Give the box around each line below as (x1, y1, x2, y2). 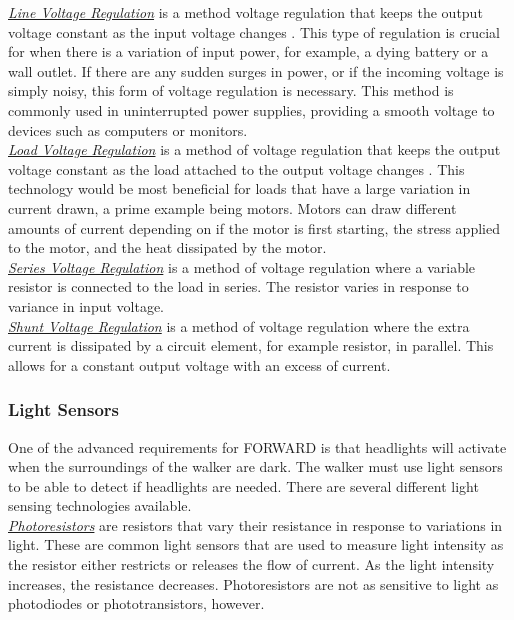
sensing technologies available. (8, 495, 192, 516)
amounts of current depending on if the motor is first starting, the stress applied (8, 217, 500, 238)
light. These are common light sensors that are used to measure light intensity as (8, 534, 504, 555)
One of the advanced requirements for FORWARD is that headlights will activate (8, 436, 507, 457)
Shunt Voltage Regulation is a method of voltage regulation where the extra (8, 315, 470, 336)
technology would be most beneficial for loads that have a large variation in (8, 178, 471, 199)
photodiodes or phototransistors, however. (8, 593, 265, 614)
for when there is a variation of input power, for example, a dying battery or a (8, 41, 489, 62)
